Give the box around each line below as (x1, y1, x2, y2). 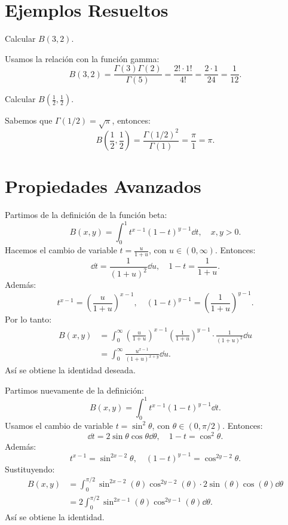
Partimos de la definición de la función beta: (5, 208, 167, 221)
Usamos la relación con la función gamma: (5, 52, 160, 65)
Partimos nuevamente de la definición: (5, 384, 144, 397)
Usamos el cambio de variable (5, 419, 113, 431)
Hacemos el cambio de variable (5, 244, 117, 256)
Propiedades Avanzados (5, 174, 201, 198)
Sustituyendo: (5, 462, 55, 475)
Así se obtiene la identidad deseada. (5, 364, 136, 376)
